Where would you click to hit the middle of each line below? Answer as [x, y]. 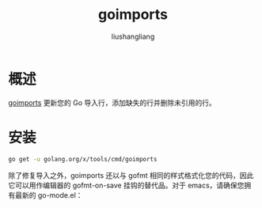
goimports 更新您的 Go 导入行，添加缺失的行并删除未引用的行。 [112, 102]
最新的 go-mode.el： [49, 195]
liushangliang [133, 36]
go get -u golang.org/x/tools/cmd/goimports [83, 159]
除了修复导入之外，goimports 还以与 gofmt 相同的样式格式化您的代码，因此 [131, 175]
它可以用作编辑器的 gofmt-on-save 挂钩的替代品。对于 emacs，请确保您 [126, 185]
